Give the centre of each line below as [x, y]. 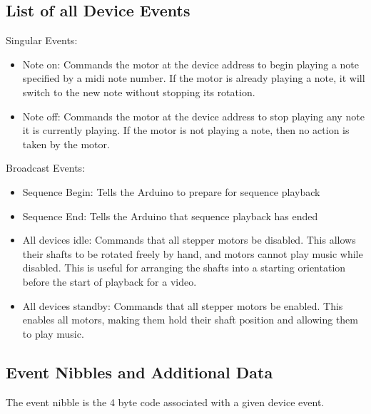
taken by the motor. [66, 144]
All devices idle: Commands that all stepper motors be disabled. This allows [189, 240]
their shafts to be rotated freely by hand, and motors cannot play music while [193, 253]
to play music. [53, 333]
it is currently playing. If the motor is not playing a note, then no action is [186, 130]
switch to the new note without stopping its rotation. [139, 92]
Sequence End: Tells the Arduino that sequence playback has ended [170, 216]
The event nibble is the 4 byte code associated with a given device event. [165, 402]
